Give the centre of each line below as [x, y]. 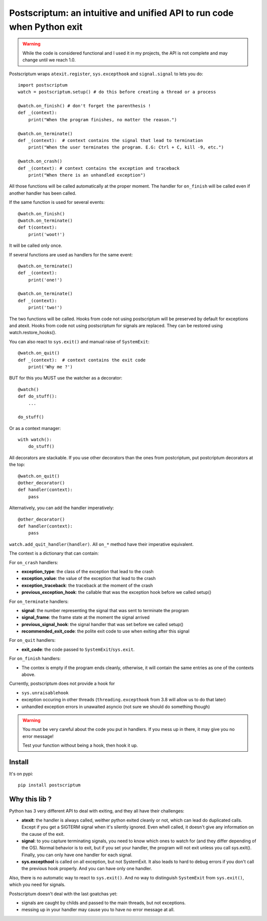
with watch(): [35, 440]
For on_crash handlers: [34, 562]
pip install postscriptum [49, 785]
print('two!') [45, 308]
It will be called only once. [36, 245]
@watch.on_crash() [40, 161]
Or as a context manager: [35, 428]
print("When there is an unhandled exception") [87, 175]
